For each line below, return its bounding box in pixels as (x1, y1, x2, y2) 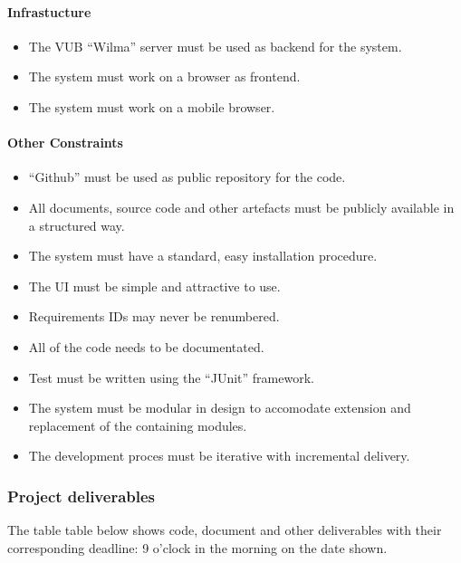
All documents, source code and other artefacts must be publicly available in (28, 197, 455, 216)
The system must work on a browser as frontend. (28, 67, 301, 86)
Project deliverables (7, 484, 156, 507)
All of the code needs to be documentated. (28, 337, 264, 356)
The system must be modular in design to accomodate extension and (28, 398, 411, 417)
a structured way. (28, 215, 125, 234)
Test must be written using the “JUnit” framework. (28, 367, 314, 386)
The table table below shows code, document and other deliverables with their (7, 520, 442, 539)
